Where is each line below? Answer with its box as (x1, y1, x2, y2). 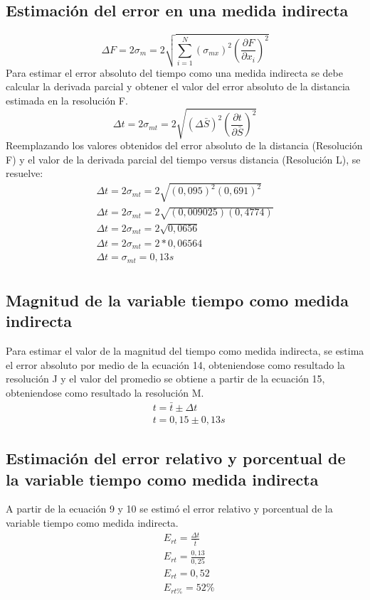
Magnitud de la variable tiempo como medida (6, 289, 349, 311)
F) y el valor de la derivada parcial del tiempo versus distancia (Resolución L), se (6, 151, 361, 166)
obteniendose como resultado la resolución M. (6, 385, 204, 400)
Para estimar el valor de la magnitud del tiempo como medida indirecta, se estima (6, 343, 364, 358)
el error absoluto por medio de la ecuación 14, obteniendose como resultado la (6, 357, 345, 372)
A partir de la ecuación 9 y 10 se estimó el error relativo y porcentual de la (6, 501, 333, 516)
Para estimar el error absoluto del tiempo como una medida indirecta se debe (6, 65, 343, 80)
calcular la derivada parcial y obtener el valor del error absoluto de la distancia (6, 79, 350, 94)
